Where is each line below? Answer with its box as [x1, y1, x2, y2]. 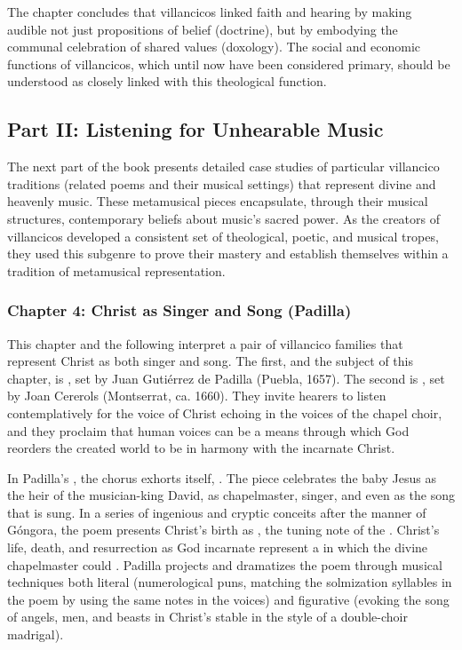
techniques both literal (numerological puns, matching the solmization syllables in [7, 573, 452, 591]
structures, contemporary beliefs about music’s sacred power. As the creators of [7, 209, 441, 227]
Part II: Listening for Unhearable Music [7, 115, 384, 143]
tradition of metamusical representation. [7, 261, 226, 280]
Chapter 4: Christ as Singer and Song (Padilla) [7, 299, 352, 321]
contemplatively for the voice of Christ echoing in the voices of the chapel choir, [7, 403, 442, 422]
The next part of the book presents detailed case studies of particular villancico [7, 157, 440, 176]
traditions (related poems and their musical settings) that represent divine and [7, 174, 436, 193]
